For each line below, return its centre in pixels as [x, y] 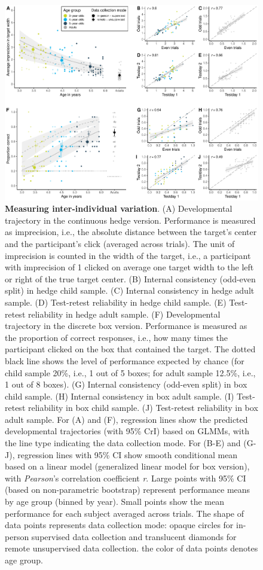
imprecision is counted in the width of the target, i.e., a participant [128, 255]
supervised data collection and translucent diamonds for [134, 536]
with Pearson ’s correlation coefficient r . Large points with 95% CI [126, 478]
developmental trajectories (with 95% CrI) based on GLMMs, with [127, 431]
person [17, 536]
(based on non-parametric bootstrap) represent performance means [128, 490]
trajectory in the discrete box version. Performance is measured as [126, 326]
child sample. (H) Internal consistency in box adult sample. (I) [120, 396]
